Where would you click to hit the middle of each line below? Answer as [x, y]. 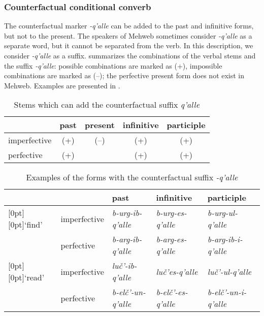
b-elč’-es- [172, 292]
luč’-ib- [124, 266]
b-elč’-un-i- [227, 292]
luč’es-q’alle [177, 271]
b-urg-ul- [222, 213]
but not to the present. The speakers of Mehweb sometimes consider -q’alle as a [128, 35]
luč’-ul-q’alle [229, 271]
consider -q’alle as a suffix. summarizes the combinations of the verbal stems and [130, 55]
